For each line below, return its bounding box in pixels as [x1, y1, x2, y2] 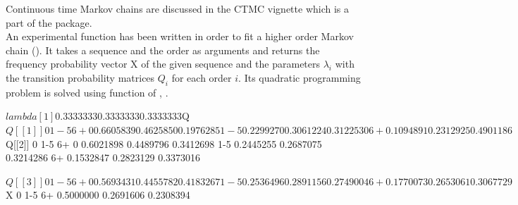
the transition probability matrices [6, 70, 155, 85]
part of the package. [6, 15, 92, 30]
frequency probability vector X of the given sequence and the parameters [6, 56, 321, 71]
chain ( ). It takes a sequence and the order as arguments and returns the [6, 42, 320, 57]
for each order [171, 70, 232, 85]
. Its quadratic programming [238, 70, 361, 85]
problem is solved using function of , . [6, 85, 168, 99]
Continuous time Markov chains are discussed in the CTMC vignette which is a [6, 1, 350, 15]
